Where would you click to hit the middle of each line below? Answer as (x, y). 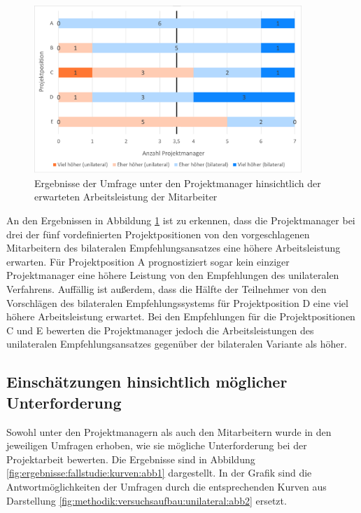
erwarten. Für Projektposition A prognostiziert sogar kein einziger (148, 261)
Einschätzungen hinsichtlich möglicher (147, 382)
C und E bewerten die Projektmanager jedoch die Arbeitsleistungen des (160, 330)
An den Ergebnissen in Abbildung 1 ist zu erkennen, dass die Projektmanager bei (181, 220)
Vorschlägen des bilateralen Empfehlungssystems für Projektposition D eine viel (177, 302)
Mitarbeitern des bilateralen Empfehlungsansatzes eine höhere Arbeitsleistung (174, 248)
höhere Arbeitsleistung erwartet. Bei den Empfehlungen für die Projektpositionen (181, 316)
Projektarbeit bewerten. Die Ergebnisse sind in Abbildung (131, 459)
